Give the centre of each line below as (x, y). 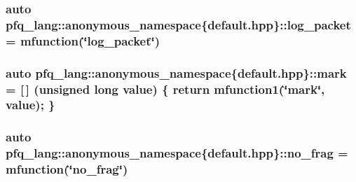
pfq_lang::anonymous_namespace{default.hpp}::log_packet (178, 24)
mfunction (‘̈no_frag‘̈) (67, 169)
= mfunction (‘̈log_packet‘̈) (83, 40)
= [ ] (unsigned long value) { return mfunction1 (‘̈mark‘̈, (165, 89)
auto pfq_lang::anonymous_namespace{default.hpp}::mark (176, 72)
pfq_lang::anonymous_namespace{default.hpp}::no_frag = (177, 153)
